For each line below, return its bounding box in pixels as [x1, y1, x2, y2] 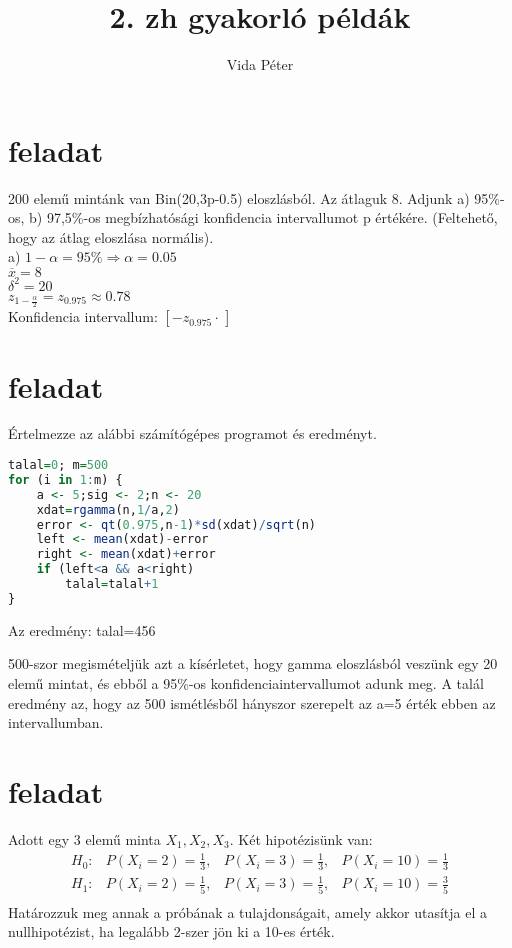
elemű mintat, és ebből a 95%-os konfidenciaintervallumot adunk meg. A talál [8, 673, 484, 694]
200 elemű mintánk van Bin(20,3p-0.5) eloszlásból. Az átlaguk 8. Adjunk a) [8, 187, 470, 208]
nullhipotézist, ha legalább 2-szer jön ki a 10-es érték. [8, 921, 335, 942]
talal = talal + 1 [65, 577, 159, 592]
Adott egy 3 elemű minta [8, 828, 161, 849]
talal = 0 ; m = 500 [8, 458, 109, 473]
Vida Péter [226, 54, 294, 75]
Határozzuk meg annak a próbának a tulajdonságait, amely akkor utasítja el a [8, 901, 488, 922]
